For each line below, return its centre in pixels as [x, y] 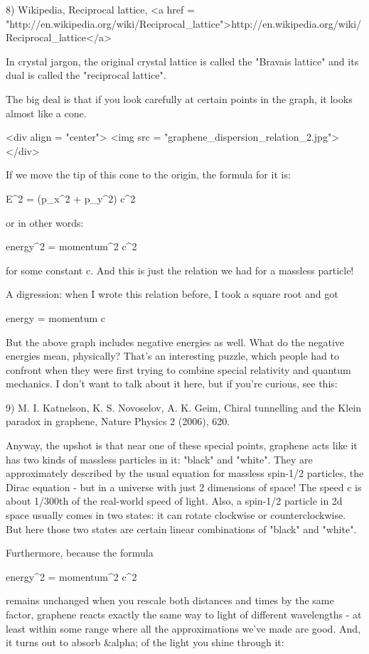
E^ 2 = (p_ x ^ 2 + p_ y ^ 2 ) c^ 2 [71, 198]
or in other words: [45, 222]
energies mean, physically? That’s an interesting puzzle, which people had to [172, 356]
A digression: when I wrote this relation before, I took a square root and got [172, 294]
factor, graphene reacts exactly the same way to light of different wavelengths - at [184, 614]
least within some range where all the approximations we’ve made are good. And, [183, 628]
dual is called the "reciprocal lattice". [86, 75]
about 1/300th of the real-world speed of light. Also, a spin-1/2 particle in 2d [174, 501]
